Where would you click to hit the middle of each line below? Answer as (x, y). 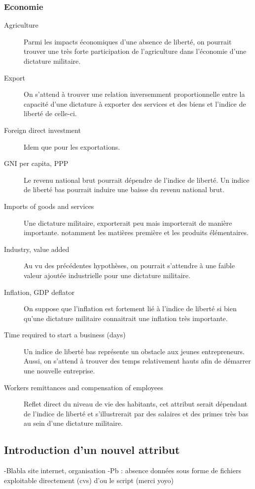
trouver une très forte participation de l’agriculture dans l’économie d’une (135, 51)
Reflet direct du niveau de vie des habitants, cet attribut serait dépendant (136, 404)
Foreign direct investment (42, 130)
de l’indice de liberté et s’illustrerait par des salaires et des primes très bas (136, 413)
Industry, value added (37, 249)
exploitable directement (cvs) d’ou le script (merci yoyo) (89, 480)
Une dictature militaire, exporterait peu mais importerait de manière (128, 223)
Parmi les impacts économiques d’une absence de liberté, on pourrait (128, 41)
